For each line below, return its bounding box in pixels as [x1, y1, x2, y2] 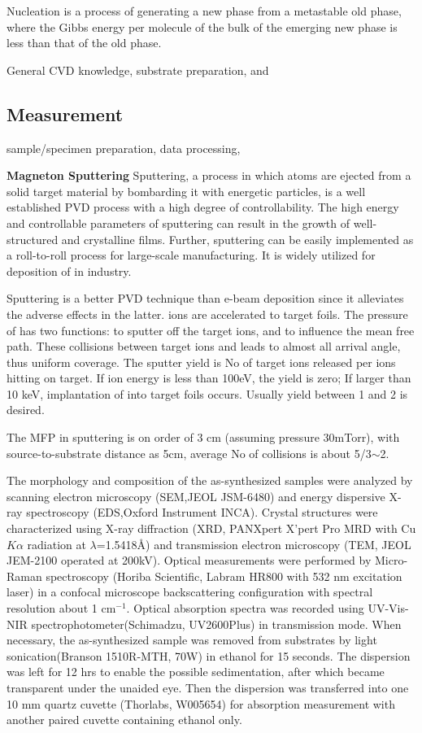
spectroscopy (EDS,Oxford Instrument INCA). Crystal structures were [26, 504, 378, 521]
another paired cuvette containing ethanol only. [7, 711, 242, 728]
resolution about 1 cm [7, 600, 116, 617]
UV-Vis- [368, 600, 409, 617]
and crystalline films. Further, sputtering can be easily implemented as [61, 230, 414, 247]
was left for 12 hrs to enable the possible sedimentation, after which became [7, 663, 385, 680]
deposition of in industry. [7, 262, 132, 279]
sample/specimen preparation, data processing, [7, 139, 241, 156]
